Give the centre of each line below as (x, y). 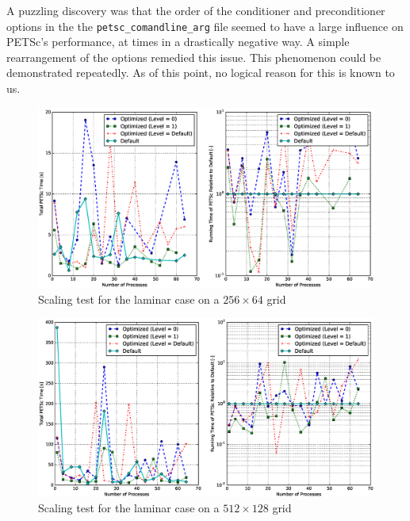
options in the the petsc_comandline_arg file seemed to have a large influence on (205, 26)
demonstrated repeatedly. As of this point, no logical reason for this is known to (201, 73)
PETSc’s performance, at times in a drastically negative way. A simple (178, 42)
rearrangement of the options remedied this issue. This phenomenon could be (194, 57)
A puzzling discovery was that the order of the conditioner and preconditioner (196, 10)
